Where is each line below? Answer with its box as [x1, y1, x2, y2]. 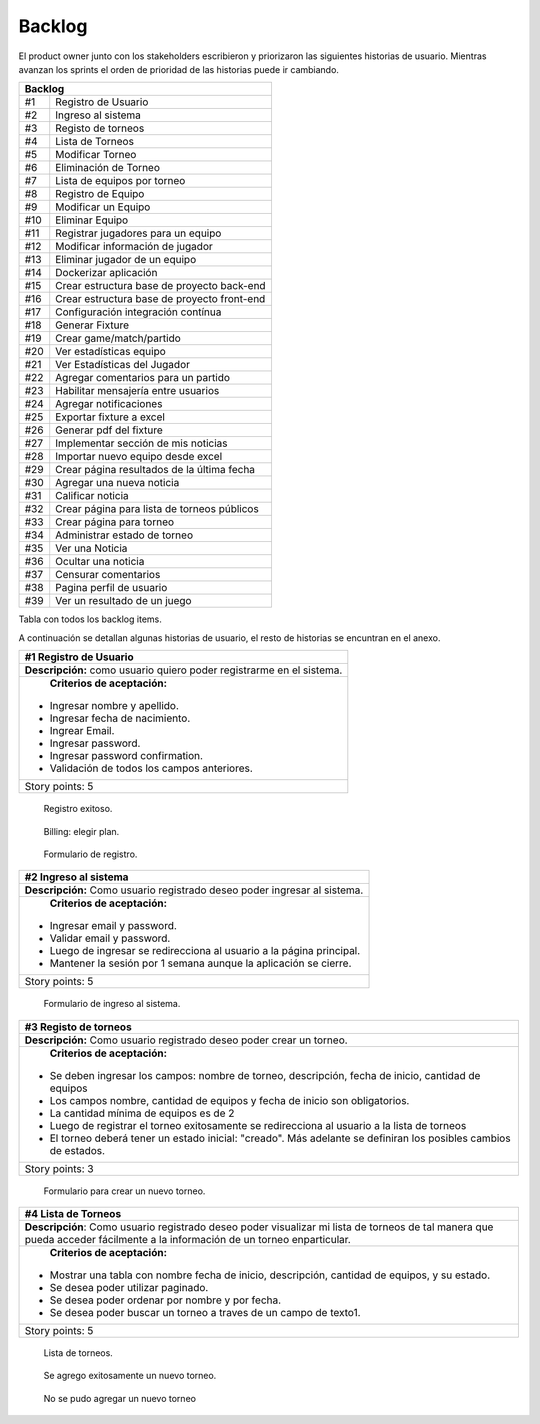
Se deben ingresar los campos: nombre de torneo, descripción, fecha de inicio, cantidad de [49, 1068, 481, 1082]
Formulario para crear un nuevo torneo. [43, 1185, 206, 1197]
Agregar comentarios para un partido [55, 371, 230, 385]
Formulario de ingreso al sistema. [43, 998, 181, 1010]
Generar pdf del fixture [55, 423, 164, 437]
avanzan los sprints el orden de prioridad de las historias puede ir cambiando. [18, 63, 340, 75]
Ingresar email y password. [49, 919, 177, 933]
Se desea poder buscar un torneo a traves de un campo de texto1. [49, 1306, 361, 1320]
